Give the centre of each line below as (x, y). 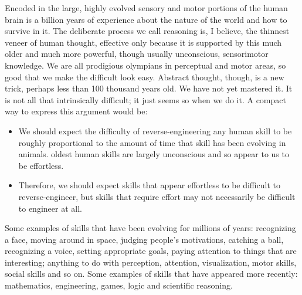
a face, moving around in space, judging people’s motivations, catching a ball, (144, 239)
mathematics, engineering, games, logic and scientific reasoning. (119, 285)
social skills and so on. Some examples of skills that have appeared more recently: (151, 274)
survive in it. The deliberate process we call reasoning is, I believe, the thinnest (147, 31)
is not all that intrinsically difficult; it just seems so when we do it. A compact (145, 99)
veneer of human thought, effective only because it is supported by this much (143, 42)
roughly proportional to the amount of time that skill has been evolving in (152, 142)
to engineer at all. (50, 208)
